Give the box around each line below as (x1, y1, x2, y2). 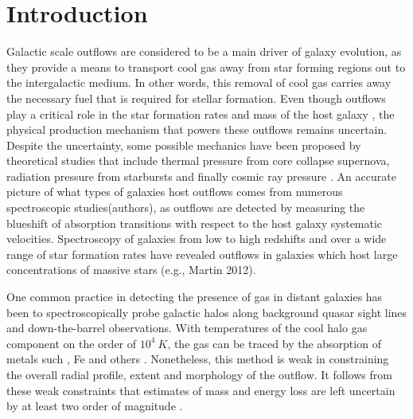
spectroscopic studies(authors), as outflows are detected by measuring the (6, 199, 365, 216)
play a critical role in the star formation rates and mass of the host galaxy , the (6, 105, 395, 122)
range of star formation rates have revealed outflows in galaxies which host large (6, 245, 398, 262)
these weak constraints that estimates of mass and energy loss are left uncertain (6, 382, 395, 398)
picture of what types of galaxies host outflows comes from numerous (6, 183, 343, 200)
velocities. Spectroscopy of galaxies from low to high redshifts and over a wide (6, 230, 387, 247)
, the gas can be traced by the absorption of (167, 335, 381, 351)
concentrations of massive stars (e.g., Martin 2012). (6, 261, 256, 278)
